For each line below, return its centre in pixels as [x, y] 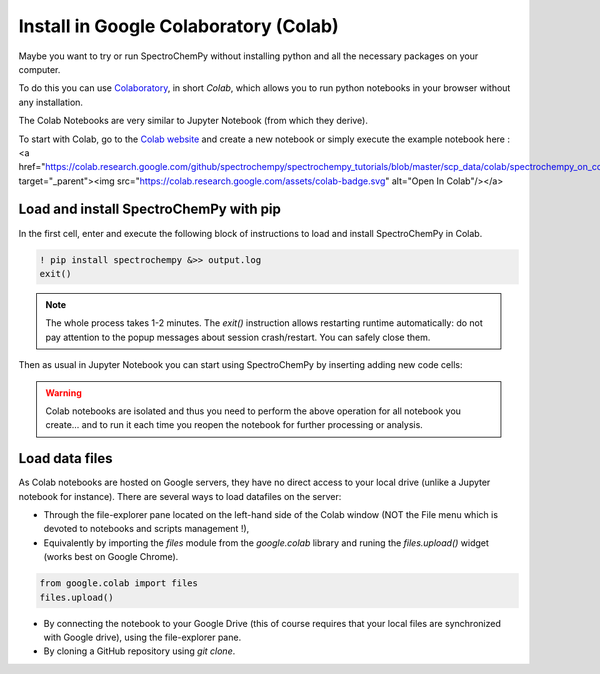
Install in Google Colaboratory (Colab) [178, 26]
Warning [63, 392]
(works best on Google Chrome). [111, 557]
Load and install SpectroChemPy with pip [150, 209]
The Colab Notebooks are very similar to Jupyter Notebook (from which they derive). [193, 121]
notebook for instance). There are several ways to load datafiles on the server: [180, 496]
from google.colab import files [119, 583]
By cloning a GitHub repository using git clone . [139, 651]
